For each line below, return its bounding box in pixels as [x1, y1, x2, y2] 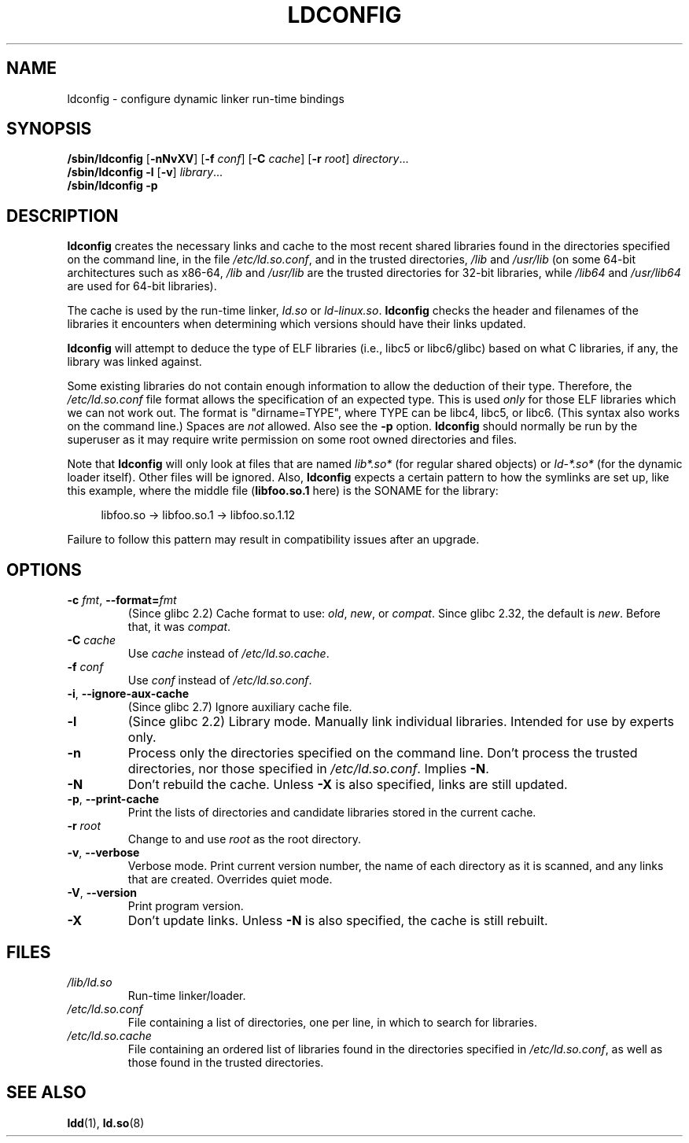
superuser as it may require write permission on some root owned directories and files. [67, 433, 518, 447]
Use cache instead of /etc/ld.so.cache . [127, 647, 330, 661]
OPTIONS [6, 559, 82, 580]
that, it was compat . [127, 620, 231, 634]
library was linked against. [67, 355, 202, 369]
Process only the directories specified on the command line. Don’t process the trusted [127, 745, 638, 761]
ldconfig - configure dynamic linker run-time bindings [67, 91, 344, 105]
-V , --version [67, 886, 137, 900]
